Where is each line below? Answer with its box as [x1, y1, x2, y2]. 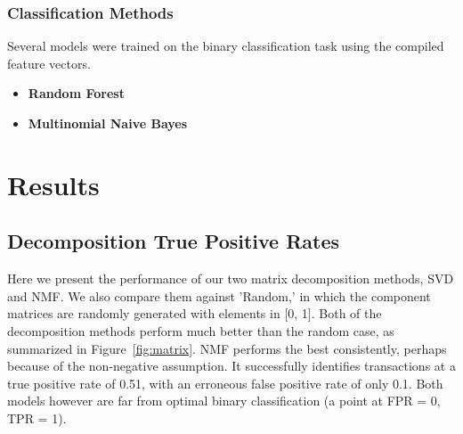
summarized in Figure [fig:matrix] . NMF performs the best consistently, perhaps [7, 339, 447, 357]
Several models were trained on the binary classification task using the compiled [7, 37, 444, 55]
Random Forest [28, 84, 125, 102]
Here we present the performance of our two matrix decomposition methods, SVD [7, 269, 454, 288]
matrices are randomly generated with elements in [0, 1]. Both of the [7, 304, 382, 323]
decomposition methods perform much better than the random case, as [7, 321, 394, 340]
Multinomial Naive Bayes [28, 114, 188, 132]
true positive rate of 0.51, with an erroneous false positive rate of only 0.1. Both [7, 373, 443, 392]
